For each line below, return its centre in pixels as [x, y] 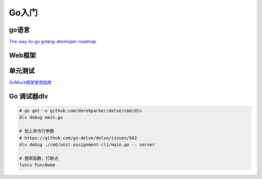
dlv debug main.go [41, 117]
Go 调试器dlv [29, 96]
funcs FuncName [37, 165]
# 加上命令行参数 [37, 131]
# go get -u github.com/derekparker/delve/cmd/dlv [81, 111]
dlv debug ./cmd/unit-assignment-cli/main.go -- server [87, 145]
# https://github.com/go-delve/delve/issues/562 [78, 138]
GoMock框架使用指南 [30, 82]
